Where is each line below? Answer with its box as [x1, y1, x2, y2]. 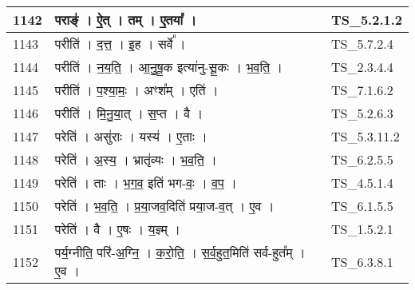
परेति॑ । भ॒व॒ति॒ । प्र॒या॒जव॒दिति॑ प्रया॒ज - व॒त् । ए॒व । [54, 197, 275, 215]
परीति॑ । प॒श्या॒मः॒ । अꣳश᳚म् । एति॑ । [54, 81, 219, 99]
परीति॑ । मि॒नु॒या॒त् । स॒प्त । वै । [54, 104, 204, 122]
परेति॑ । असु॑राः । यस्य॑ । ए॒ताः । [54, 127, 207, 145]
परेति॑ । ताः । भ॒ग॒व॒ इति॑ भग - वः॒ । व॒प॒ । [54, 173, 237, 192]
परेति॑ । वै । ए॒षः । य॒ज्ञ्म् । [54, 220, 180, 238]
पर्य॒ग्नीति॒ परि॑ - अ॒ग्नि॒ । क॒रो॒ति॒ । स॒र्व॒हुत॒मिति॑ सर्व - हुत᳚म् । [54, 243, 306, 261]
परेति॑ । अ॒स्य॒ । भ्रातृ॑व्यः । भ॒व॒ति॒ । [54, 150, 217, 169]
